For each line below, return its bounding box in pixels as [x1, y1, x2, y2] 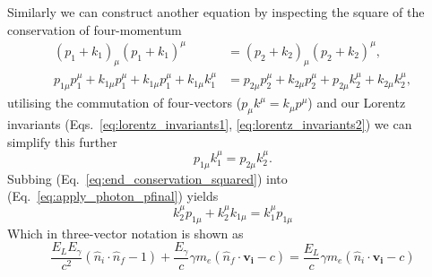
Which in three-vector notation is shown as [7, 223, 244, 242]
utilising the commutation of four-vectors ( [7, 93, 242, 112]
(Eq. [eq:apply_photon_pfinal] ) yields [7, 186, 219, 205]
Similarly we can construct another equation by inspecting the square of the [7, 3, 425, 21]
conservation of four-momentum [7, 20, 182, 39]
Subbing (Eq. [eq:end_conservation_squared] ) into [7, 169, 288, 187]
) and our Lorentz [307, 93, 406, 112]
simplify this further [7, 132, 117, 151]
